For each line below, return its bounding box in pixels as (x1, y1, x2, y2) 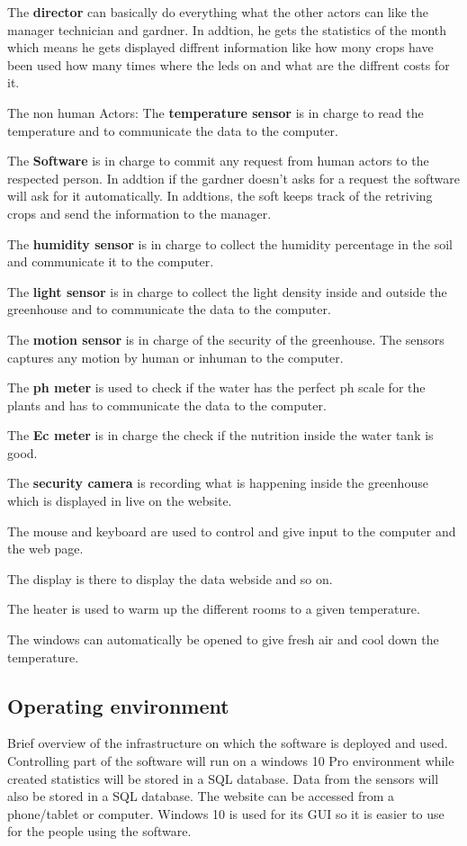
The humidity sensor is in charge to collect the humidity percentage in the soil (7, 234, 454, 253)
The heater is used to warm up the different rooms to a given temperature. (7, 599, 420, 618)
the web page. (7, 539, 84, 558)
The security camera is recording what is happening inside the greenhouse (7, 473, 428, 492)
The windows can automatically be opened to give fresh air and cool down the (7, 630, 439, 649)
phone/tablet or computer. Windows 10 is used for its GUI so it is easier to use (7, 804, 445, 823)
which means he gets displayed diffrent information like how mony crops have (7, 38, 434, 57)
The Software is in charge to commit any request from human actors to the (7, 151, 429, 170)
